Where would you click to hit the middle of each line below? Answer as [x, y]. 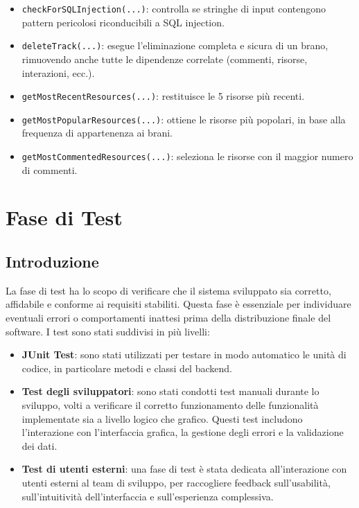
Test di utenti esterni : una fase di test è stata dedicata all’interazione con [184, 469]
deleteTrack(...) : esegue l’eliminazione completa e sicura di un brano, [175, 45]
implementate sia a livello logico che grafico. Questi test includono [162, 418]
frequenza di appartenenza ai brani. [97, 133]
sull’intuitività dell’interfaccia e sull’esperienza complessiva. [148, 496]
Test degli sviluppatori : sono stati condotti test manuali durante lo [170, 391]
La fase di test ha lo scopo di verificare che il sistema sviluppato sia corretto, [168, 290]
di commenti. [50, 169]
